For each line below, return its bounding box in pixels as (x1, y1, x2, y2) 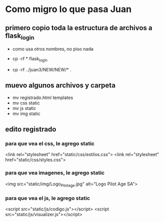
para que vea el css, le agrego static (5, 140, 95, 147)
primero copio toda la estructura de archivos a (5, 24, 153, 32)
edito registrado (5, 125, 57, 134)
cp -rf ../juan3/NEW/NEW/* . (12, 66, 72, 72)
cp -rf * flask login (12, 56, 48, 63)
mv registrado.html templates (12, 94, 74, 100)
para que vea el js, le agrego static (5, 194, 90, 201)
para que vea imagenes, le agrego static (5, 169, 105, 176)
